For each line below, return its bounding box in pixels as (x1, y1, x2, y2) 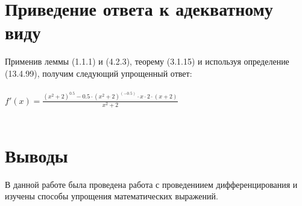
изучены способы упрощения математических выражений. (5, 190, 218, 202)
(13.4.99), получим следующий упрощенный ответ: (5, 66, 192, 79)
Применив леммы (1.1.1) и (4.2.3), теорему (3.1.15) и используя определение (5, 55, 289, 68)
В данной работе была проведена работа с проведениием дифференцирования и (5, 178, 298, 190)
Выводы (5, 143, 68, 167)
